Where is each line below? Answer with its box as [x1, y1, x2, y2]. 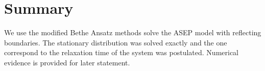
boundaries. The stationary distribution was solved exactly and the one [4, 37, 227, 48]
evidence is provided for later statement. [4, 57, 130, 67]
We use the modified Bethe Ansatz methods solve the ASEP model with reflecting [4, 27, 261, 38]
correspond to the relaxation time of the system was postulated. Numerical [4, 47, 239, 58]
